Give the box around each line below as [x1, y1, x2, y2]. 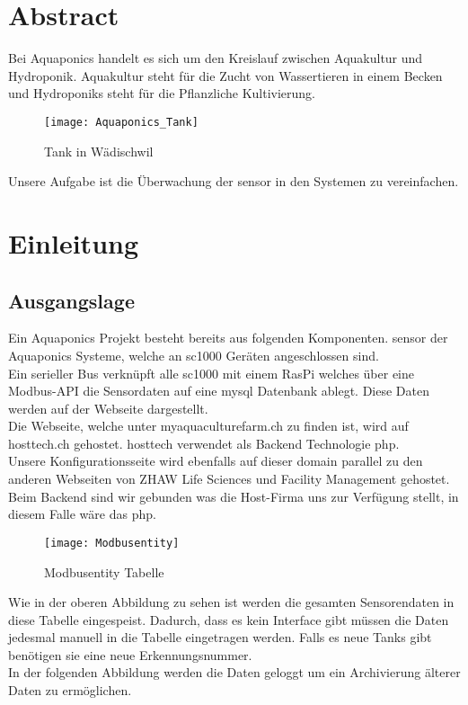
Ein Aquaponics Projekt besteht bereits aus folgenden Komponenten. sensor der [8, 328, 448, 347]
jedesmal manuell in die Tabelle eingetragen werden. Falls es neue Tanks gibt [8, 628, 432, 647]
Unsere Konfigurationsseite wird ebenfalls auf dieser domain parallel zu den [8, 451, 423, 470]
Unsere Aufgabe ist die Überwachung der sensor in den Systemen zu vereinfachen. [8, 172, 459, 191]
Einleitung [8, 224, 139, 261]
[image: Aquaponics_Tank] [44, 115, 199, 129]
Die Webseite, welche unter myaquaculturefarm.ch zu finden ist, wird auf [8, 416, 409, 435]
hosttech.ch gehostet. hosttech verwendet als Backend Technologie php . [8, 433, 400, 452]
